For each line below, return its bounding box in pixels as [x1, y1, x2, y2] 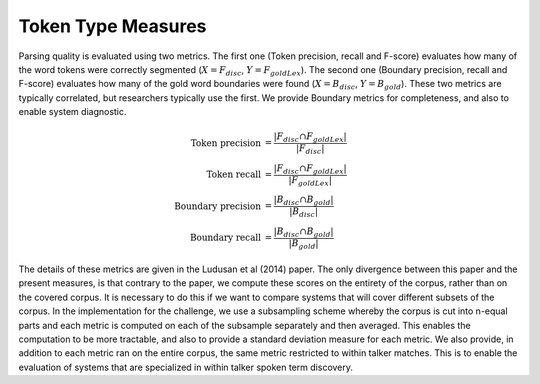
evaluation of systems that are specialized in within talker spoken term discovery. [18, 361, 354, 373]
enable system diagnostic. [18, 106, 127, 118]
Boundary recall [190, 232, 262, 244]
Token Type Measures [18, 15, 207, 37]
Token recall [206, 169, 262, 180]
